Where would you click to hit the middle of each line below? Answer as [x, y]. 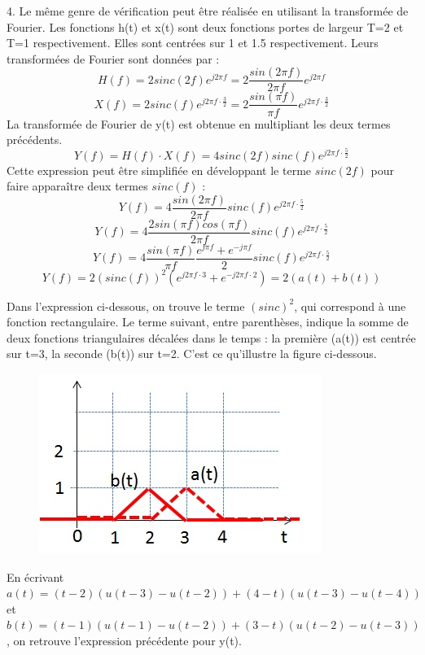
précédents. [35, 140]
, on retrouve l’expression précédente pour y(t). [124, 640]
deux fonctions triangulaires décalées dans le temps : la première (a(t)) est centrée [211, 337]
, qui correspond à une [350, 306]
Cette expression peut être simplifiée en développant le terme [159, 170]
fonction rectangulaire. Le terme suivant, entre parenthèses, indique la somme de [208, 322]
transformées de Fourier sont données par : [113, 58]
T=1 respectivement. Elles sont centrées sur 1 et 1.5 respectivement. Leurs [193, 43]
